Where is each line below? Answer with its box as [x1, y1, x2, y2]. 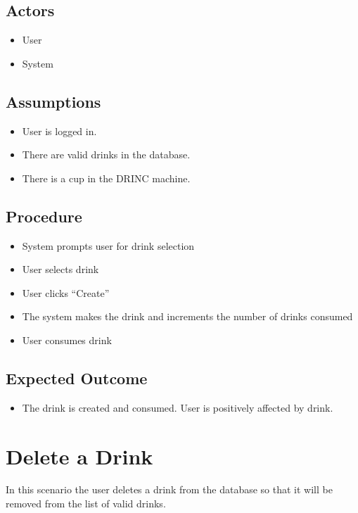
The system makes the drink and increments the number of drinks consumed [22, 309, 353, 324]
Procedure [6, 205, 82, 227]
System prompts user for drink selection [22, 238, 195, 253]
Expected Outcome [6, 367, 148, 388]
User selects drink [22, 262, 99, 277]
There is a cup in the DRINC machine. [22, 170, 191, 185]
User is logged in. [22, 123, 97, 138]
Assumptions [6, 90, 101, 112]
